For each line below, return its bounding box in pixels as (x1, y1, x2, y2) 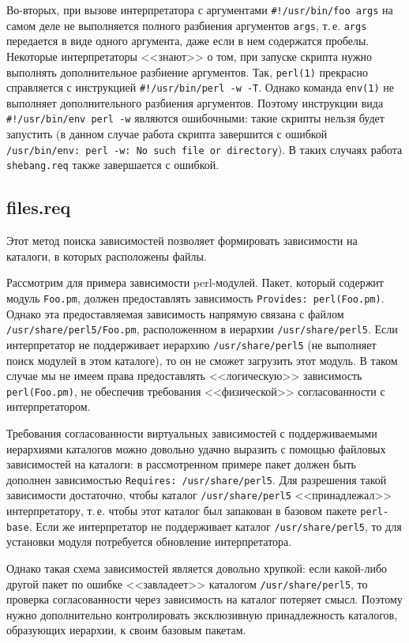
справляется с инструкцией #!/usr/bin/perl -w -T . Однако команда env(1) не (6, 79, 394, 96)
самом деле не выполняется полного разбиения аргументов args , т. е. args (6, 17, 367, 33)
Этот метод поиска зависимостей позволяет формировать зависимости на (6, 232, 358, 249)
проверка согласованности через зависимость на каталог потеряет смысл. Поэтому (6, 591, 403, 607)
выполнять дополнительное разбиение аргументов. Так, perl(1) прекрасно (6, 63, 368, 80)
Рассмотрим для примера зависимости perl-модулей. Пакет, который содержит (6, 274, 384, 291)
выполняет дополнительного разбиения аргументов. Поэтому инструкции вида (6, 94, 384, 111)
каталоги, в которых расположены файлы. (6, 247, 207, 264)
